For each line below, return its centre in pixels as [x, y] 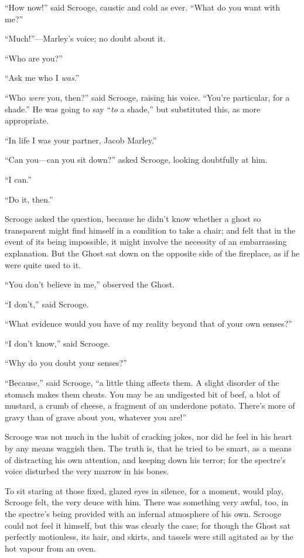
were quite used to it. [43, 264]
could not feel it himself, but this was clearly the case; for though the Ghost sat [148, 525]
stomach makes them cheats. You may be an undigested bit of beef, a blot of [142, 394]
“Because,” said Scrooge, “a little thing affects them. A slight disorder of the [142, 383]
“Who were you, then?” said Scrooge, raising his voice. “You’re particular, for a [147, 97]
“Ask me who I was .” [42, 78]
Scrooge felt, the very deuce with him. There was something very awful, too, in [147, 502]
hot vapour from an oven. [50, 548]
